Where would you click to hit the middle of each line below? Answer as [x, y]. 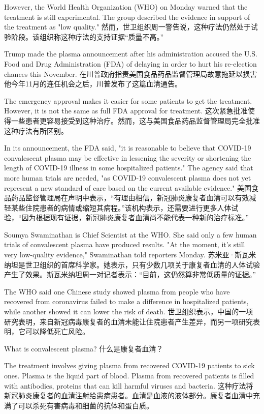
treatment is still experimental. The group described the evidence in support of [127, 17]
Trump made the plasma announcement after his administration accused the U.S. [131, 54]
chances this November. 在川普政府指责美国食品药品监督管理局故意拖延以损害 [131, 73]
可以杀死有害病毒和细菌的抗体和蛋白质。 [86, 405]
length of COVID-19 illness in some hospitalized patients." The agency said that [129, 168]
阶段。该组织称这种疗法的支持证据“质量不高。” [87, 36]
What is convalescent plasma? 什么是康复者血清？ [84, 348]
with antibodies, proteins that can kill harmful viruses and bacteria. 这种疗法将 [129, 385]
